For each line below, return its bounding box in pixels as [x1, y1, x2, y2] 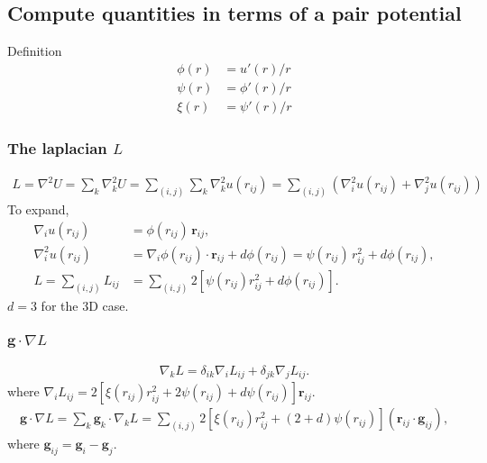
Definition [7, 41, 62, 60]
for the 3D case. [41, 295, 129, 314]
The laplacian [7, 136, 107, 159]
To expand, [7, 200, 69, 218]
